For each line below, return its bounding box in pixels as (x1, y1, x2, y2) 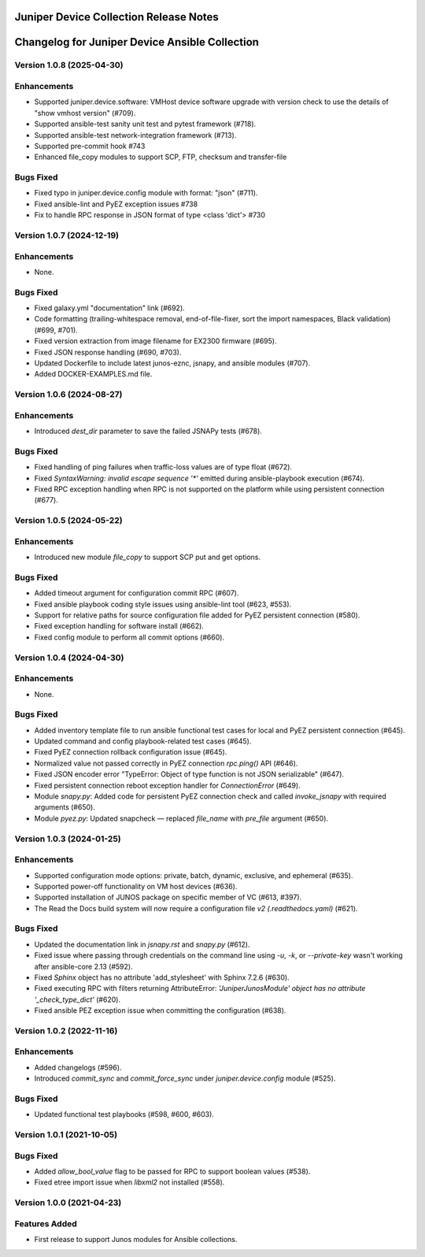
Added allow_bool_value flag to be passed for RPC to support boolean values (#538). (34, 1166, 311, 1177)
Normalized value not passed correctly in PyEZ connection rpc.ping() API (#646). (34, 758, 298, 768)
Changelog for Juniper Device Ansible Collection (14, 35, 260, 49)
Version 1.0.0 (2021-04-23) (14, 1197, 122, 1208)
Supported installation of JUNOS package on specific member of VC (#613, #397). (34, 892, 302, 902)
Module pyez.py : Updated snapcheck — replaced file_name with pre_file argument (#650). (34, 814, 329, 823)
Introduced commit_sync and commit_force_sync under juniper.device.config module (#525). (34, 1073, 336, 1083)
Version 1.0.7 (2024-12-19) (14, 229, 120, 240)
